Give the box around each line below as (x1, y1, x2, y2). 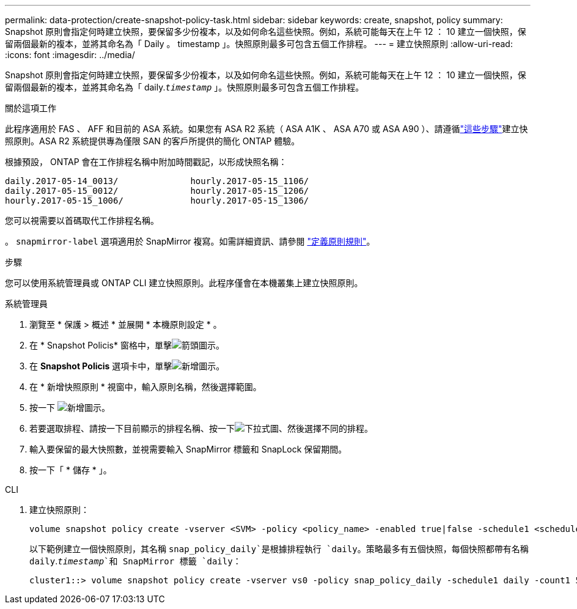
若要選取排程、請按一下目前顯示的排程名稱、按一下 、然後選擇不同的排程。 (29, 423, 373, 434)
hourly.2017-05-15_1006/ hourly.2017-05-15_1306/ (5, 196, 309, 205)
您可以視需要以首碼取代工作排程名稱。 (5, 215, 159, 226)
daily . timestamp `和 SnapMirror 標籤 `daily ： (29, 556, 241, 566)
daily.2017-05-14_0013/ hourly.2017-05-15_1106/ (5, 176, 309, 186)
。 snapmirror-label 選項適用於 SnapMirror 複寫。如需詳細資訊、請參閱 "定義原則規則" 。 (5, 236, 375, 246)
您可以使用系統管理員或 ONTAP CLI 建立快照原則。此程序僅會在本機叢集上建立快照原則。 (5, 278, 363, 288)
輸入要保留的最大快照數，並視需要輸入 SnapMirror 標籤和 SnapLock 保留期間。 (29, 444, 347, 454)
